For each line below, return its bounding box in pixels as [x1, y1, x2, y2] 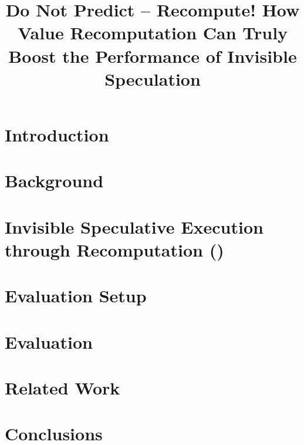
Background [5, 168, 104, 193]
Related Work [5, 376, 120, 399]
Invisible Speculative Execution [5, 214, 264, 238]
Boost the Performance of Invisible [8, 43, 297, 68]
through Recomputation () [5, 237, 224, 261]
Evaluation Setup [5, 284, 147, 308]
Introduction [5, 122, 109, 146]
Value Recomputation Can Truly [17, 21, 288, 45]
